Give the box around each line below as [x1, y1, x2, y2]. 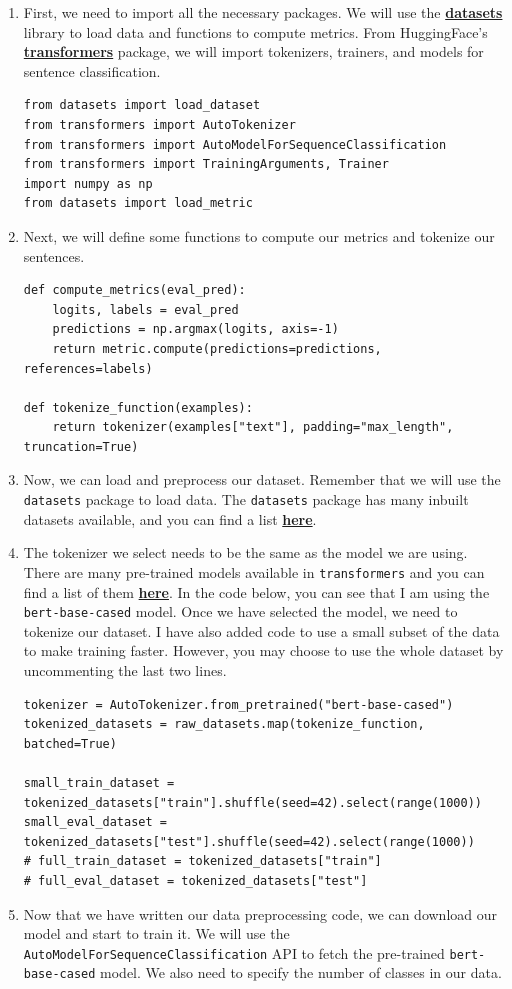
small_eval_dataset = [23, 815, 167, 830]
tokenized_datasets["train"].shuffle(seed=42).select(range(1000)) [23, 795, 482, 810]
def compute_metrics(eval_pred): [23, 283, 246, 298]
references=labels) [23, 361, 153, 376]
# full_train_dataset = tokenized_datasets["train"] [23, 854, 382, 869]
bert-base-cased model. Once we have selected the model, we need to [23, 601, 458, 622]
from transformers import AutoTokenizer [23, 117, 296, 132]
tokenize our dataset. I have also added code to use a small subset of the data [23, 620, 500, 641]
